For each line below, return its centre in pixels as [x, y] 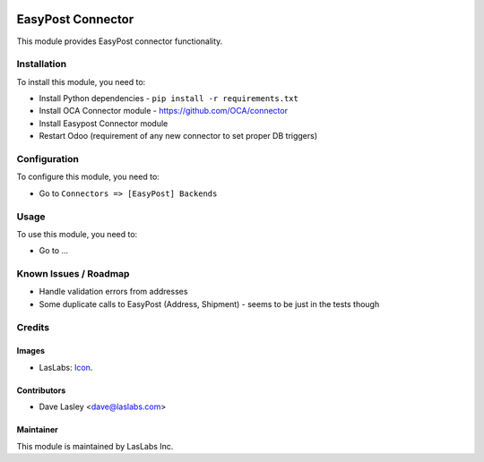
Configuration [48, 158]
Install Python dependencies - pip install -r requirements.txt [169, 98]
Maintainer [37, 430]
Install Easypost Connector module [104, 123]
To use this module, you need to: [77, 234]
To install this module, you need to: [81, 81]
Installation [42, 64]
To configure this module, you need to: [88, 177]
